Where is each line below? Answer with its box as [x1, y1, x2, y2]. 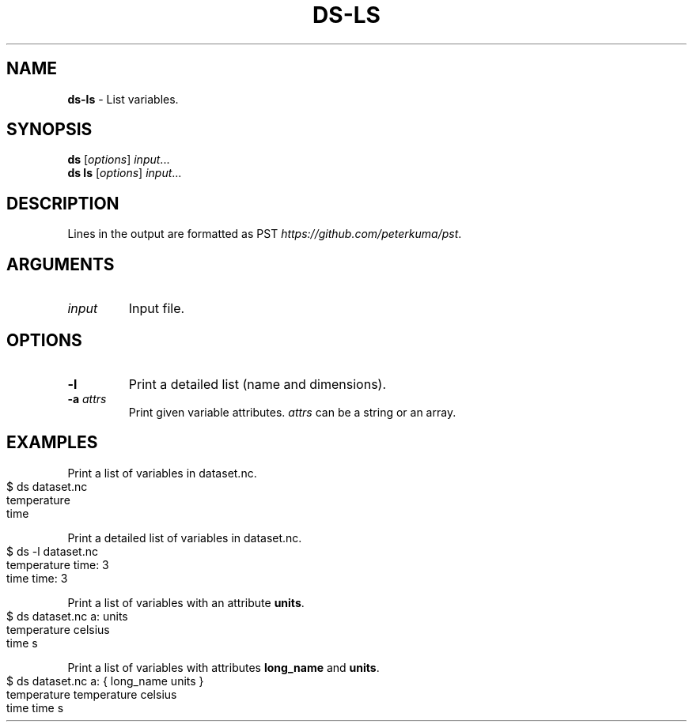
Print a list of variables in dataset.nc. [67, 466, 257, 480]
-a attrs [67, 391, 107, 405]
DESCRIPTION [6, 193, 119, 213]
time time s [6, 700, 64, 715]
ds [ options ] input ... [67, 153, 170, 167]
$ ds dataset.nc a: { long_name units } [6, 673, 204, 688]
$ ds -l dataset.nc [6, 544, 98, 558]
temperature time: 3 [6, 557, 109, 571]
